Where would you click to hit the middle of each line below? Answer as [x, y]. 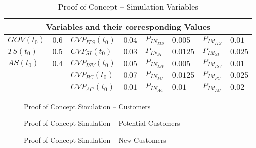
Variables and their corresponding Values [128, 26]
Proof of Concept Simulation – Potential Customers [102, 123]
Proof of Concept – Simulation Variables [128, 7]
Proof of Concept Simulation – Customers [87, 106]
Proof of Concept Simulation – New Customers [95, 139]
